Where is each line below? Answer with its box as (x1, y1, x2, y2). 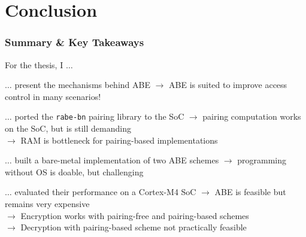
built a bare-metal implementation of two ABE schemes (14, 154, 219, 166)
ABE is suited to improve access (169, 78, 287, 91)
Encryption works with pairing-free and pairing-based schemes (20, 209, 249, 221)
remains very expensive (5, 197, 90, 209)
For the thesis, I (5, 58, 63, 71)
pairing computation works (202, 110, 301, 123)
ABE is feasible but (214, 186, 286, 198)
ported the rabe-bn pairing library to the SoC (14, 110, 184, 123)
